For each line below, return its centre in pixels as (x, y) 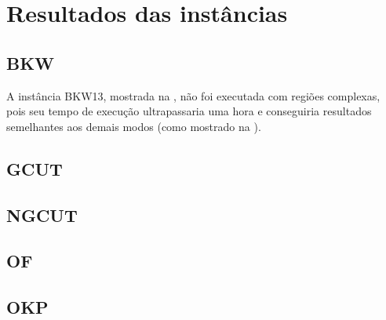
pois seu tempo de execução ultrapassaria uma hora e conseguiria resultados (189, 111)
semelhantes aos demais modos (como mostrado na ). (134, 126)
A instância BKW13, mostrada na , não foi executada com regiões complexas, (193, 95)
